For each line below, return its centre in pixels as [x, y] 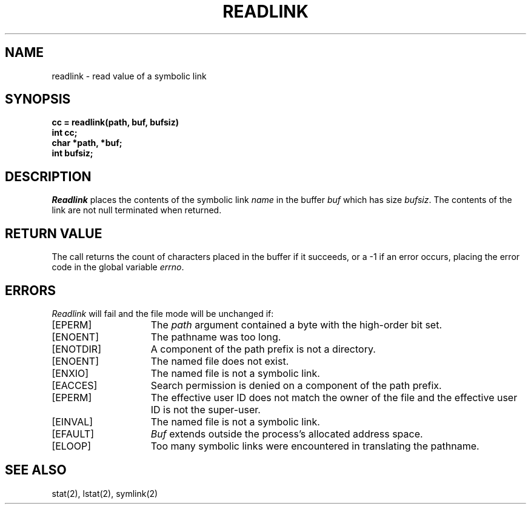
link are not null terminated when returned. [137, 210]
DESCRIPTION [48, 176]
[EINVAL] [72, 421]
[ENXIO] [70, 373]
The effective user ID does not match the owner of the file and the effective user [334, 397]
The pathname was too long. [216, 337]
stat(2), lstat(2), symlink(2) [105, 493]
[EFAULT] [73, 434]
